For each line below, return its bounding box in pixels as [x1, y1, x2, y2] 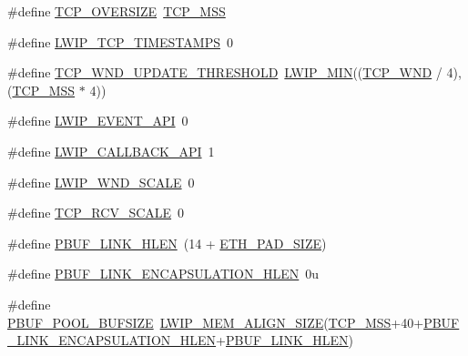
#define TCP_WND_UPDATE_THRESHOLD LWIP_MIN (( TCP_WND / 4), [7, 63, 462, 82]
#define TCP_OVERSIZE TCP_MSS [7, 2, 226, 20]
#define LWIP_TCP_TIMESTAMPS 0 [7, 32, 233, 51]
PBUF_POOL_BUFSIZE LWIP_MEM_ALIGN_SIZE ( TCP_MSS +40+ [7, 312, 424, 331]
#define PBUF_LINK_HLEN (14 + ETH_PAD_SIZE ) [7, 233, 327, 252]
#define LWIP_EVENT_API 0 [7, 111, 188, 130]
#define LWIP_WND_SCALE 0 [7, 172, 195, 191]
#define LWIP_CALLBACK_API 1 [7, 141, 215, 160]
